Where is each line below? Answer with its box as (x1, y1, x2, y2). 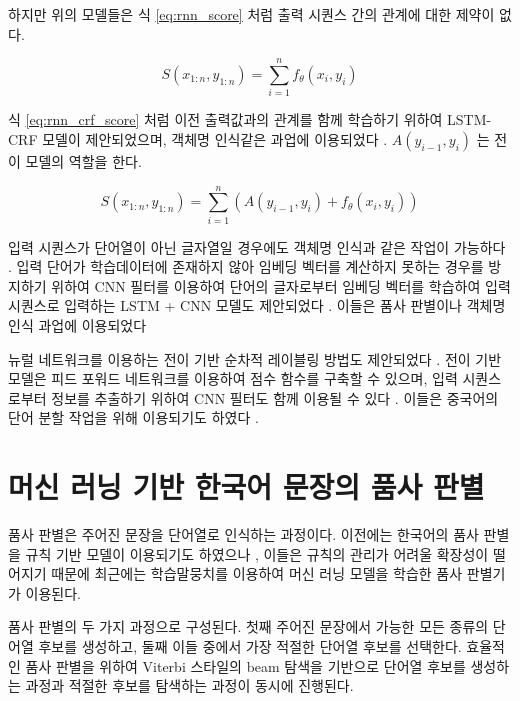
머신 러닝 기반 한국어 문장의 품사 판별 (8, 466, 485, 507)
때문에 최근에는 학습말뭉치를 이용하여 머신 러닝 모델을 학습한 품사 (51, 563, 463, 584)
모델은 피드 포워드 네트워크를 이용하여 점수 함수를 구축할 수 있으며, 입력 (8, 368, 458, 389)
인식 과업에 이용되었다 (8, 315, 147, 335)
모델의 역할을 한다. (25, 150, 142, 171)
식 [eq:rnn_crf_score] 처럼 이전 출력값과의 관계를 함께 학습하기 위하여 (8, 109, 443, 130)
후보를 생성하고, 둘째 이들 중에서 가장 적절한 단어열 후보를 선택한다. (38, 636, 462, 657)
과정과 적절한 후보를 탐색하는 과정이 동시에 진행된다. (25, 675, 354, 696)
